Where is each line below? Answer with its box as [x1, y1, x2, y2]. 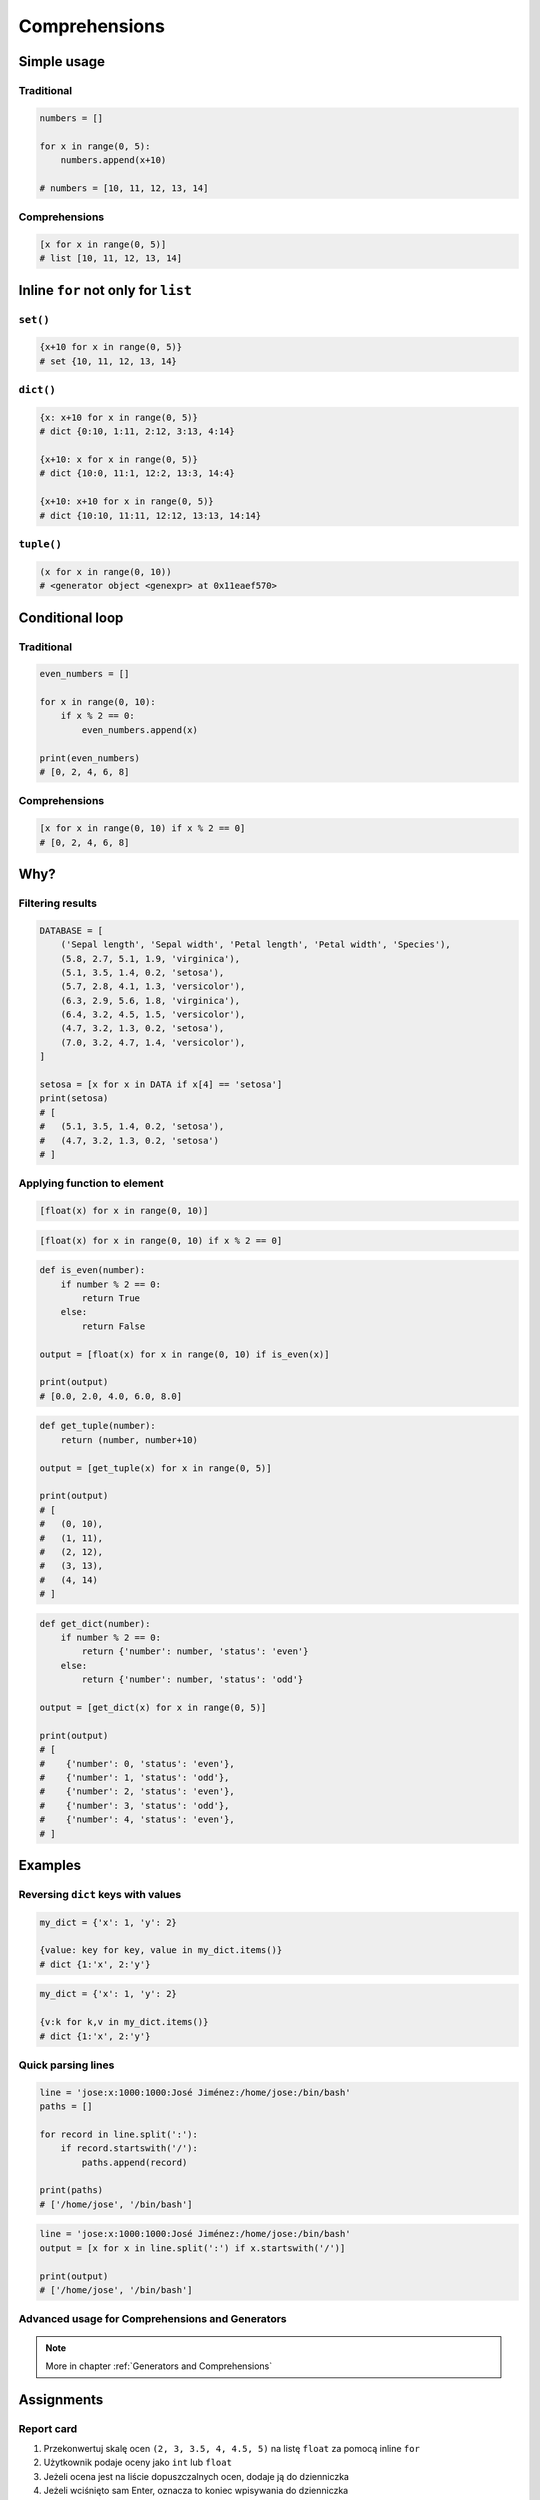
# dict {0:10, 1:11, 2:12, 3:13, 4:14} [39, 426, 235, 437]
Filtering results [18, 896, 97, 910]
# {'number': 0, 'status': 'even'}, [39, 1758, 235, 1769]
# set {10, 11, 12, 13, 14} [39, 355, 177, 367]
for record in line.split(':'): [39, 2128, 199, 2140]
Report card [18, 2421, 78, 2435]
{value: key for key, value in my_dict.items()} [39, 1945, 283, 1956]
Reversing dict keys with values [18, 1887, 182, 1901]
